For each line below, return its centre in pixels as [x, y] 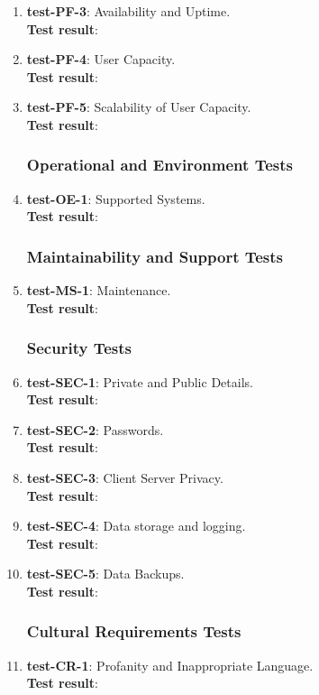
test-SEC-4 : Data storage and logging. [136, 526]
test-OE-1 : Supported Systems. [116, 198]
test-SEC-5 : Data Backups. [105, 574]
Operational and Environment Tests [159, 165]
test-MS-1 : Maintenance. [99, 290]
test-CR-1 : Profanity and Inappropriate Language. [170, 665]
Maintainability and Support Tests [155, 256]
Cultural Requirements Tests [134, 631]
